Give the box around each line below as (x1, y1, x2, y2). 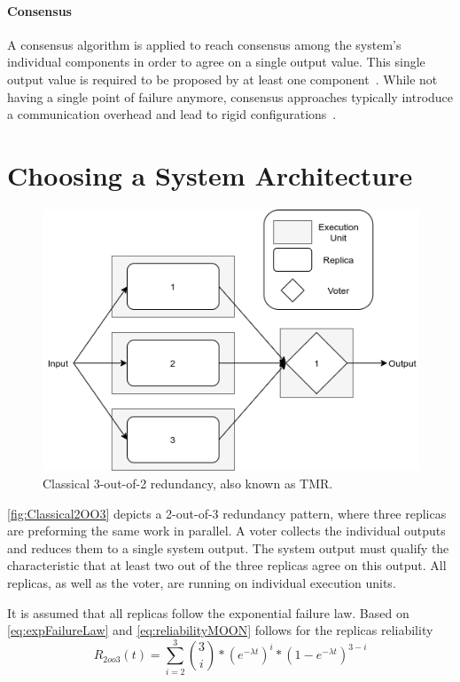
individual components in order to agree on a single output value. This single (7, 52, 425, 71)
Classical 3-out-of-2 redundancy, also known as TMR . (43, 473, 333, 492)
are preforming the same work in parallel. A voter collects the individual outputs (7, 521, 446, 540)
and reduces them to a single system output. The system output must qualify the (7, 538, 449, 557)
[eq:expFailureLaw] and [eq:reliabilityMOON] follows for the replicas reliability (7, 621, 433, 639)
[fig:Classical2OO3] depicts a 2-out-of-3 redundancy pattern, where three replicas (7, 504, 447, 522)
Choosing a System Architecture (7, 156, 413, 193)
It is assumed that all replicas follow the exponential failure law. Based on (7, 603, 409, 622)
